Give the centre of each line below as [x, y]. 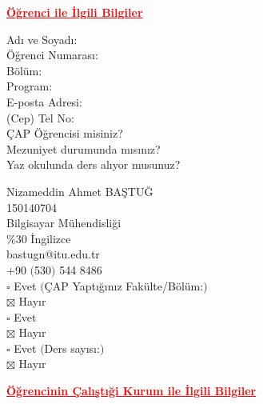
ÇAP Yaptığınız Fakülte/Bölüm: [124, 285]
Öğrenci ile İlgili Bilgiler [75, 12]
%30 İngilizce [39, 238]
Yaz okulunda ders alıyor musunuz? [94, 164]
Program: [30, 86]
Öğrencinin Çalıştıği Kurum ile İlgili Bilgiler [131, 391]
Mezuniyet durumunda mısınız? [84, 148]
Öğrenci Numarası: [52, 55]
